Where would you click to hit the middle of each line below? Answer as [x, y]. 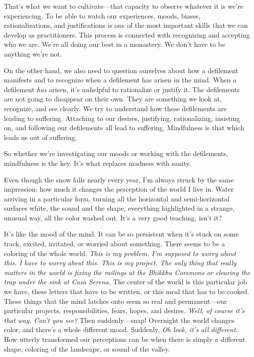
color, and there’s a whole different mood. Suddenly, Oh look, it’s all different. [121, 329]
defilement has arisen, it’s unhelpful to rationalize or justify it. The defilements [122, 89]
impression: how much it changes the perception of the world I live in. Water [119, 189]
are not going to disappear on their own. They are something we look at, [113, 99]
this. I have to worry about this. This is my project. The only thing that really [120, 263]
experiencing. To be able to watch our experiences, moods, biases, [102, 15]
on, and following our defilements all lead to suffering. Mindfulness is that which [124, 128]
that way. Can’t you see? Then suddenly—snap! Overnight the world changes [119, 320]
